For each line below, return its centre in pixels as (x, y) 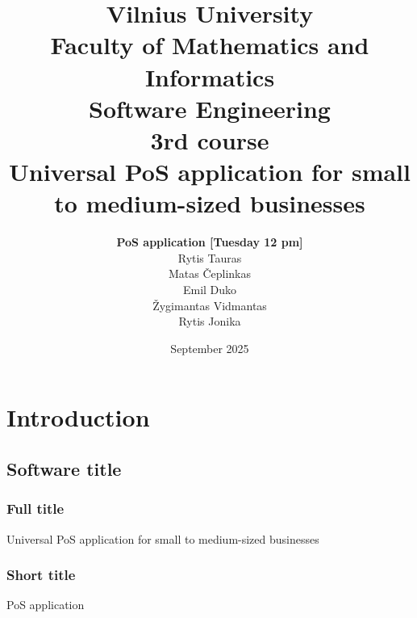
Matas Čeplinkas (210, 273)
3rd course (210, 139)
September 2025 (210, 348)
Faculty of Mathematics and (210, 45)
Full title (35, 509)
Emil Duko (210, 290)
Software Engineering (210, 108)
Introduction (78, 417)
